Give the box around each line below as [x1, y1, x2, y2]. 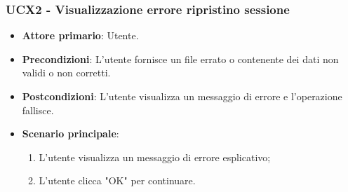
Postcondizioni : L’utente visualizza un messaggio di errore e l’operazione [22, 89, 342, 103]
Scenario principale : [22, 126, 119, 141]
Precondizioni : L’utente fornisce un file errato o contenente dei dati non [22, 51, 339, 66]
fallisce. [22, 102, 54, 117]
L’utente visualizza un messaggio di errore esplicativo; [39, 149, 271, 164]
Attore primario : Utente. [22, 28, 139, 43]
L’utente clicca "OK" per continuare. [39, 173, 196, 188]
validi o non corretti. [22, 65, 111, 80]
